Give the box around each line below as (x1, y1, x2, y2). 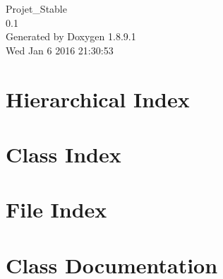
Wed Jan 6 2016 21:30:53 (6, 42, 114, 57)
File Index (6, 195, 107, 224)
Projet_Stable (6, 1, 67, 16)
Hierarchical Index (6, 84, 190, 113)
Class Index (6, 139, 121, 168)
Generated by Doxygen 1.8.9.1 (6, 29, 136, 44)
